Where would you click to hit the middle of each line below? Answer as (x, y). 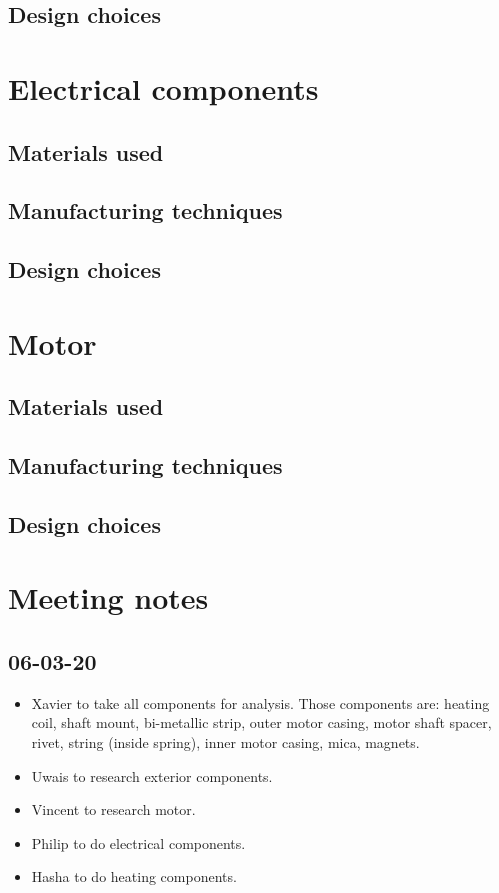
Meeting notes (108, 597)
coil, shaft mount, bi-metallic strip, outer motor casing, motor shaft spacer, (261, 722)
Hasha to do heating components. (134, 876)
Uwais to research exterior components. (152, 775)
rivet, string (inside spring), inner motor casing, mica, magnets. (225, 741)
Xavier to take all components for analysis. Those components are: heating (260, 702)
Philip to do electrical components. (138, 842)
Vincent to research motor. (113, 809)
